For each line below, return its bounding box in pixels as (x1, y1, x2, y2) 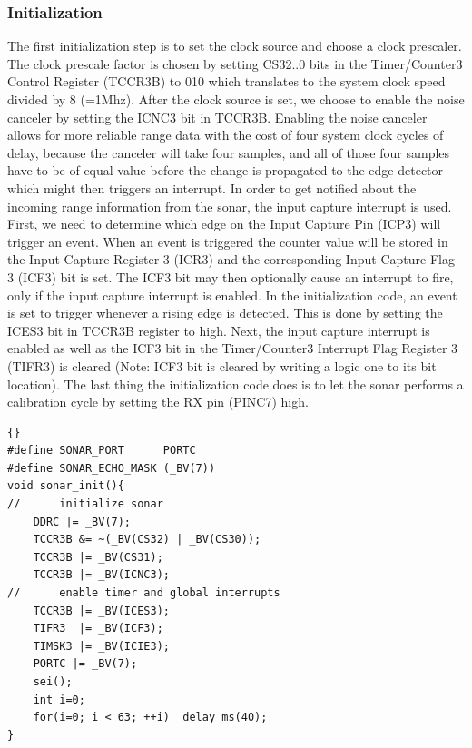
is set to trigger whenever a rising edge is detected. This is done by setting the (7, 303, 443, 322)
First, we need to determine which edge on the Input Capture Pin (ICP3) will (7, 214, 441, 233)
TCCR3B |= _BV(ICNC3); (33, 568, 170, 582)
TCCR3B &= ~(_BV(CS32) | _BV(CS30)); (33, 533, 261, 546)
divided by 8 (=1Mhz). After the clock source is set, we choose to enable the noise (7, 90, 465, 108)
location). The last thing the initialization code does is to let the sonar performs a (7, 374, 464, 393)
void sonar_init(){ (7, 479, 124, 493)
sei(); (33, 675, 73, 688)
